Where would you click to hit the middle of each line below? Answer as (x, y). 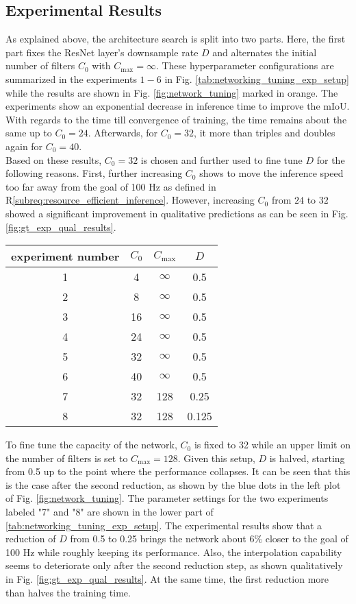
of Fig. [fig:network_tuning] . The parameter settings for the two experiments (167, 498)
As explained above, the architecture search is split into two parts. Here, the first (176, 39)
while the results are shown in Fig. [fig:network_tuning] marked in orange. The (172, 92)
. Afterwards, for (123, 133)
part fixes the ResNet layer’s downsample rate (102, 52)
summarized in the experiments (71, 78)
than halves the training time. (68, 592)
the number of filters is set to (67, 458)
